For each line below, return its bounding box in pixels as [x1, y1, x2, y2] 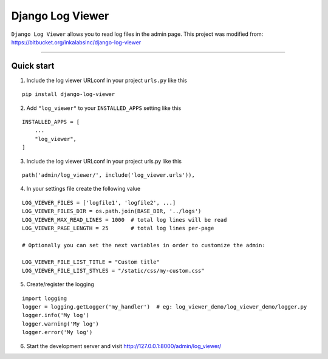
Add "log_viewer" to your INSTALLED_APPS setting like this [26, 104, 182, 112]
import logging [22, 295, 67, 302]
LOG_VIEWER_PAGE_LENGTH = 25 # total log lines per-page [22, 225, 214, 231]
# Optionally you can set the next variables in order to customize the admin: [22, 242, 265, 248]
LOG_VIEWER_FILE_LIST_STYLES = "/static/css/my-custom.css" [22, 267, 205, 274]
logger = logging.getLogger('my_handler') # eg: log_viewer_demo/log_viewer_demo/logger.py [22, 304, 307, 310]
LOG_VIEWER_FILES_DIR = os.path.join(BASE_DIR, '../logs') [22, 208, 202, 215]
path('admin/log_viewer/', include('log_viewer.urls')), [22, 171, 196, 179]
